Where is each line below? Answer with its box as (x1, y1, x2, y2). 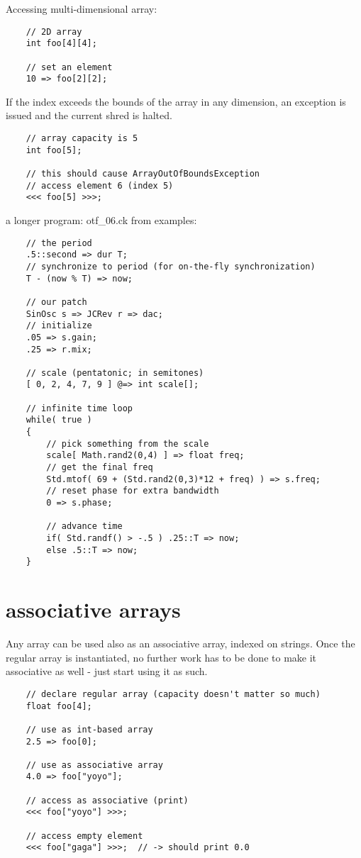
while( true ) (26, 415, 92, 425)
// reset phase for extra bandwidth (46, 486, 219, 496)
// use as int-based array (26, 724, 153, 735)
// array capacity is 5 (26, 133, 138, 144)
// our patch (26, 296, 87, 307)
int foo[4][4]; (26, 38, 97, 49)
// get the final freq (46, 462, 153, 473)
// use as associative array (26, 759, 163, 770)
